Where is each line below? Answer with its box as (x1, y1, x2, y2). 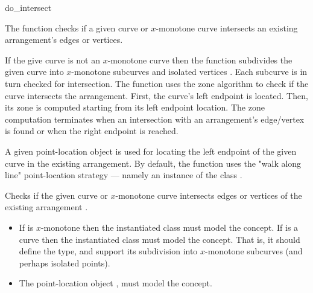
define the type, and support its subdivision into (19, 245, 198, 257)
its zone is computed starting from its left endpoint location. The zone (5, 101, 265, 114)
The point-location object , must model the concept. (19, 277, 212, 289)
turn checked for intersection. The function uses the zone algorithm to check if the (5, 77, 309, 89)
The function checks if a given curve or (5, 21, 148, 34)
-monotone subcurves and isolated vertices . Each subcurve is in (71, 65, 308, 78)
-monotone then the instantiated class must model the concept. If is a (40, 221, 299, 233)
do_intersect (5, 1, 52, 13)
